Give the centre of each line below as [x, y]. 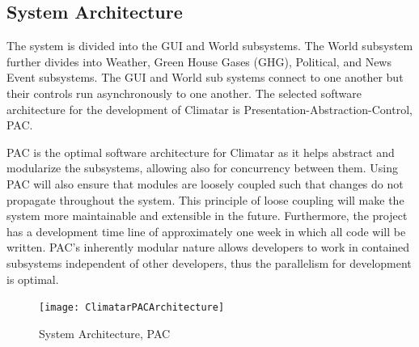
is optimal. [33, 279]
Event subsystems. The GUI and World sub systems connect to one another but [205, 77]
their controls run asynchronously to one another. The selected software [184, 93]
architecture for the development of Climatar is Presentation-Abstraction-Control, [209, 109]
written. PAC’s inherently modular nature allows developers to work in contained [208, 247]
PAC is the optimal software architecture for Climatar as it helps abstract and [201, 152]
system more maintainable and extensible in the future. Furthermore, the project [207, 216]
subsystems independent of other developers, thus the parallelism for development [209, 262]
